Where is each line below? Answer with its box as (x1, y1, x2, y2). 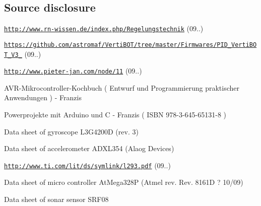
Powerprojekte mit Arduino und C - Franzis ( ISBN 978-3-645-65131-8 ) (4, 109, 227, 120)
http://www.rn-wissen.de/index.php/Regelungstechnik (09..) (4, 23, 204, 34)
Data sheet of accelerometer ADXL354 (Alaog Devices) (4, 143, 174, 154)
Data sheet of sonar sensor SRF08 (4, 194, 109, 204)
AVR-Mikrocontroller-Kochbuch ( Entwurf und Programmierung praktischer (4, 82, 239, 93)
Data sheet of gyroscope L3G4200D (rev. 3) (4, 126, 139, 136)
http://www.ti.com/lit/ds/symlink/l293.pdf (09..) (4, 160, 171, 170)
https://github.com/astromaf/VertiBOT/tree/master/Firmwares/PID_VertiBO (4, 41, 257, 48)
